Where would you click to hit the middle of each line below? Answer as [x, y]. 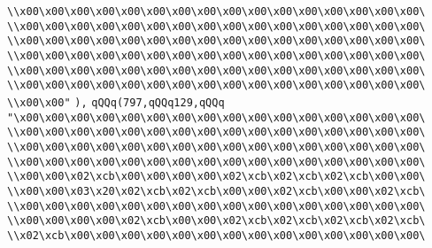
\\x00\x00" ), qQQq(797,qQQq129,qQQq [116, 102]
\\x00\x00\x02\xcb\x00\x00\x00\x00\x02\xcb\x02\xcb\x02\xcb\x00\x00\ [216, 177]
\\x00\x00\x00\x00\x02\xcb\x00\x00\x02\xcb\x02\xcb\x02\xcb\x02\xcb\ [216, 221]
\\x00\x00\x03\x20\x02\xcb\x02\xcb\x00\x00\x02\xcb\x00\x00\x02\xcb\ [216, 191]
